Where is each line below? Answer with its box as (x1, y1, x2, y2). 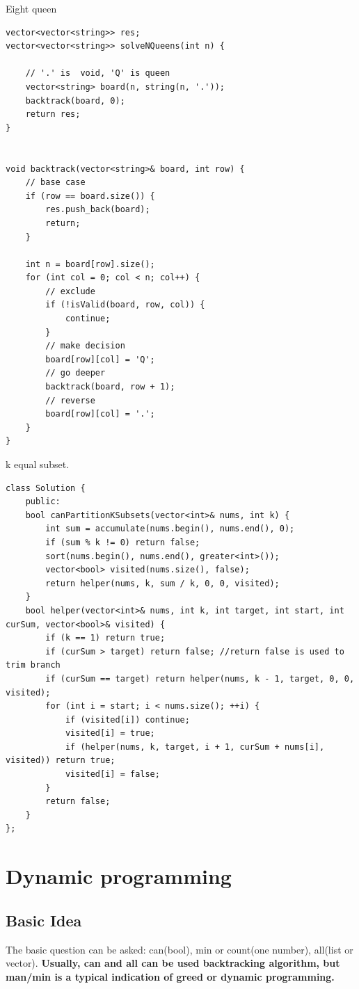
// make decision (45, 341, 125, 351)
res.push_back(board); (45, 204, 150, 215)
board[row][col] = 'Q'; (45, 354, 155, 364)
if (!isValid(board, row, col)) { (45, 300, 205, 310)
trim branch (6, 660, 61, 670)
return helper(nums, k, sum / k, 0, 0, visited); (45, 578, 280, 588)
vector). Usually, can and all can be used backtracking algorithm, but (6, 956, 340, 970)
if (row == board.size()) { (25, 191, 155, 201)
